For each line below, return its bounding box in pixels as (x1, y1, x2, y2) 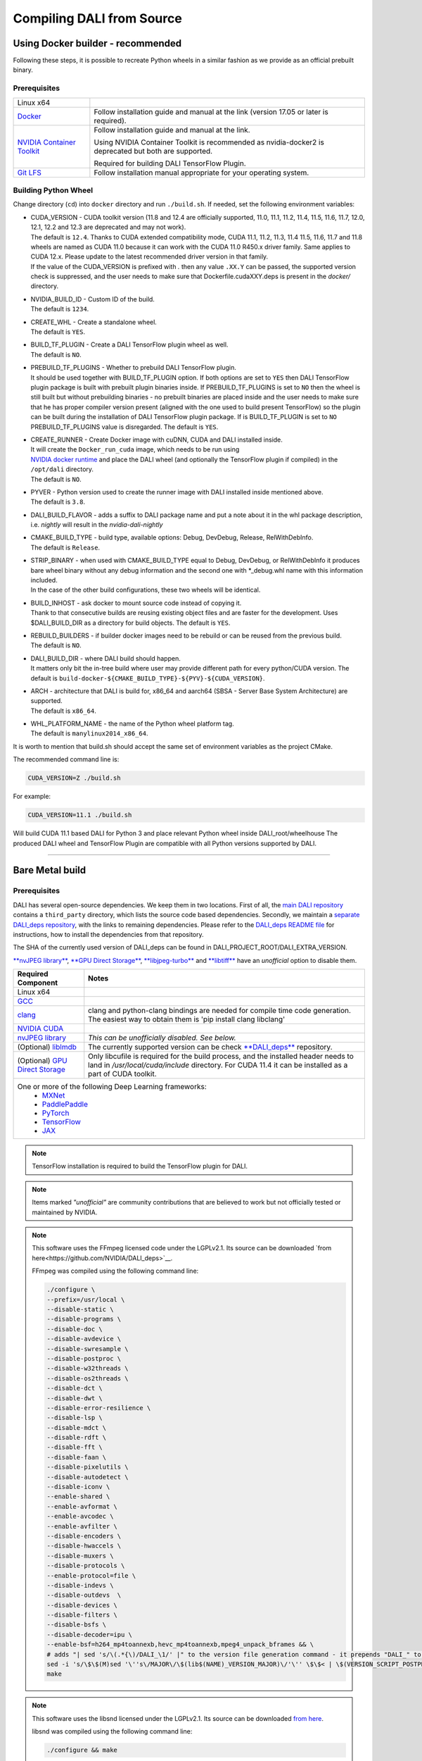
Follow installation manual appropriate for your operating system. (94, 168, 309, 178)
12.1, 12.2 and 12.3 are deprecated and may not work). (30, 223, 186, 232)
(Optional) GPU (17, 1056, 68, 1066)
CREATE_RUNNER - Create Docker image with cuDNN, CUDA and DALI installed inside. (30, 435, 283, 444)
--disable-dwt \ (46, 1394, 103, 1402)
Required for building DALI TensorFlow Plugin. (94, 158, 246, 168)
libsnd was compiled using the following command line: (32, 1727, 193, 1736)
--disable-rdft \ (46, 1433, 107, 1442)
